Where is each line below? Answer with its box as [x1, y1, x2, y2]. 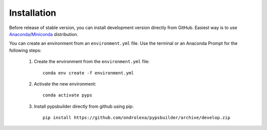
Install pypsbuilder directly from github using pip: [34, 103, 134, 109]
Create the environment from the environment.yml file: [34, 59, 150, 65]
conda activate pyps [43, 93, 92, 98]
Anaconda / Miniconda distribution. [9, 31, 79, 37]
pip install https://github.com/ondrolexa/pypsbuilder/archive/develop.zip [43, 115, 230, 121]
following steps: [9, 47, 42, 53]
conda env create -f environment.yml [43, 70, 134, 76]
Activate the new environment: [34, 81, 96, 87]
